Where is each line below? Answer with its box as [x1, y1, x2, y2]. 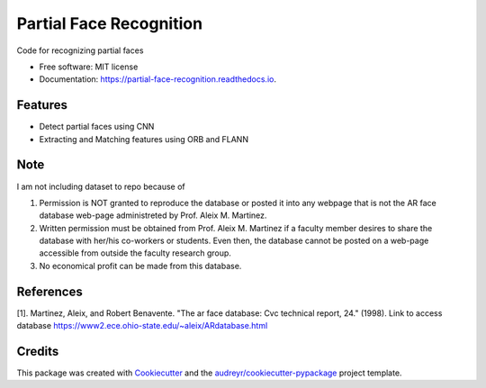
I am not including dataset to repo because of [16, 181, 185, 192]
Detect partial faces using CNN [39, 122, 155, 132]
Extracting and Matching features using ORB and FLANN [39, 133, 249, 144]
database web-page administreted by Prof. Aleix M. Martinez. [39, 210, 267, 221]
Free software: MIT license [39, 61, 139, 72]
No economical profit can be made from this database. [39, 260, 242, 271]
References [16, 284, 83, 299]
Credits [16, 343, 59, 359]
